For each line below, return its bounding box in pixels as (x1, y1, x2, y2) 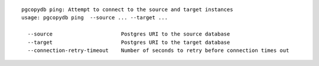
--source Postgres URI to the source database (27, 31, 230, 37)
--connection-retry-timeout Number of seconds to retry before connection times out (27, 47, 289, 54)
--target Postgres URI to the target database (27, 39, 230, 46)
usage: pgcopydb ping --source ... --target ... (21, 15, 168, 21)
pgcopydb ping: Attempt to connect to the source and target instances (21, 6, 233, 13)
